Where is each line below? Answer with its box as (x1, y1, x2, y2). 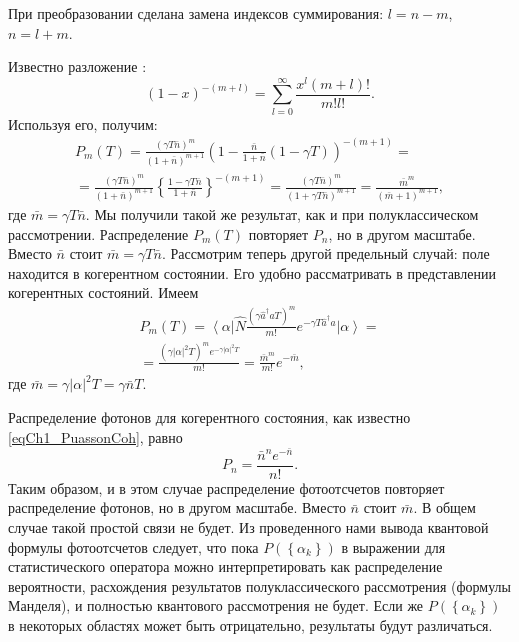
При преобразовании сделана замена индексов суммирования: (8, 3, 384, 23)
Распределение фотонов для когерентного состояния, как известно (8, 406, 411, 427)
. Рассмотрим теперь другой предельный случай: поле (161, 243, 490, 264)
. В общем (413, 497, 476, 518)
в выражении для (341, 536, 446, 557)
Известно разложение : (8, 56, 147, 77)
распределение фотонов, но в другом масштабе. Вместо (8, 497, 346, 518)
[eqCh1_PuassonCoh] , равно (8, 426, 183, 447)
